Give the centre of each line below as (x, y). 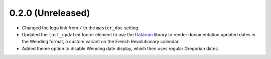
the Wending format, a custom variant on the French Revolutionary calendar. (101, 42)
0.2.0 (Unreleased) (50, 13)
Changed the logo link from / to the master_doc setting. (81, 28)
